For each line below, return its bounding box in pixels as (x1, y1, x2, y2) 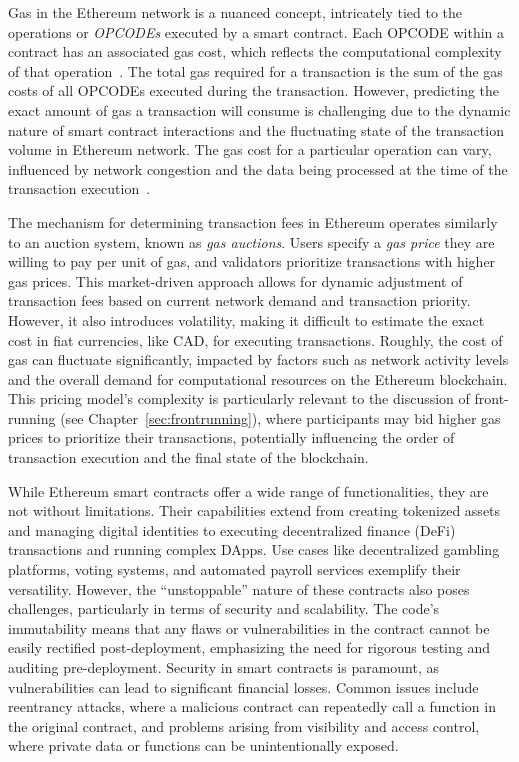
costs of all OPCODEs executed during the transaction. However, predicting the (8, 80, 500, 101)
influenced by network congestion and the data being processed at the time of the (8, 158, 508, 179)
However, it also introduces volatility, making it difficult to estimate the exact (8, 309, 485, 330)
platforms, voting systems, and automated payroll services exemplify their (8, 559, 461, 580)
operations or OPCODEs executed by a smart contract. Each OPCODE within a (8, 21, 505, 42)
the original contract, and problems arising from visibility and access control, (8, 715, 480, 736)
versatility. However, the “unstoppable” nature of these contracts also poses (8, 578, 470, 599)
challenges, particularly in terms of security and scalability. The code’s (8, 598, 440, 619)
